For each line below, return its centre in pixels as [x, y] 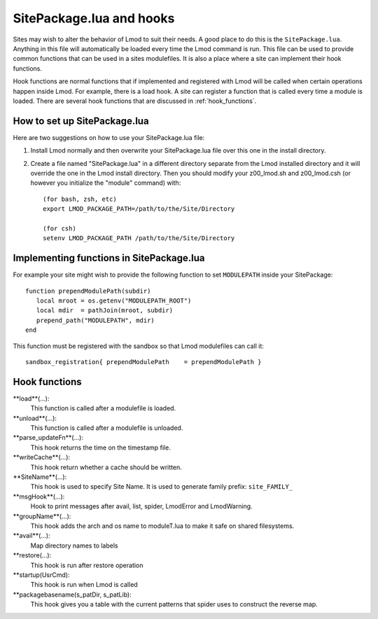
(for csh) [59, 228]
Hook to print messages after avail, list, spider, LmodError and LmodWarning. [141, 506]
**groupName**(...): [42, 516]
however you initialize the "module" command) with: [106, 183]
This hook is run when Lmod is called [84, 585]
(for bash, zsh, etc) [80, 199]
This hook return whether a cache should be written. [106, 467]
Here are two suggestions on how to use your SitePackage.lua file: [109, 137]
